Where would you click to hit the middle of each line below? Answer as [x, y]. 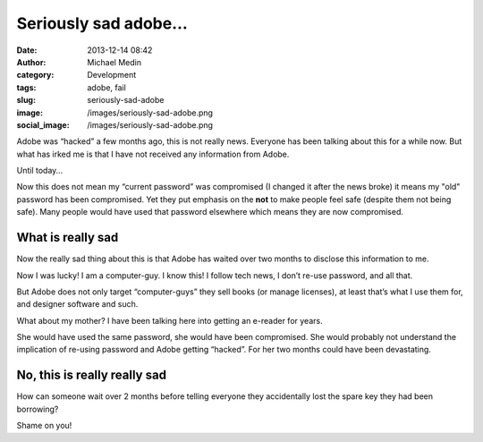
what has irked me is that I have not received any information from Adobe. [153, 154]
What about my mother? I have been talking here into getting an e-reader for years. [169, 320]
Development [112, 75]
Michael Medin [114, 62]
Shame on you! [44, 426]
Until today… [39, 171]
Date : [27, 50]
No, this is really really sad [92, 375]
